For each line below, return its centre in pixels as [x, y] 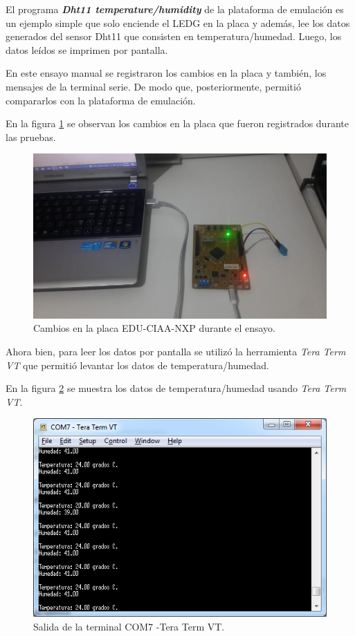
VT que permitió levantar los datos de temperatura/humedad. [137, 365]
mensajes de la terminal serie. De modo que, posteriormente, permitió [153, 86]
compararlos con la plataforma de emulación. [101, 100]
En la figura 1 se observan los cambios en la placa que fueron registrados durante [177, 123]
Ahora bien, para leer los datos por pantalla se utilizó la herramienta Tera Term [176, 352]
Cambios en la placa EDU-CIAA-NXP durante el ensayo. [154, 328]
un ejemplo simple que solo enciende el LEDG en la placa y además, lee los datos [178, 22]
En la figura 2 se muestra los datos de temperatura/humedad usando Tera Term [176, 388]
